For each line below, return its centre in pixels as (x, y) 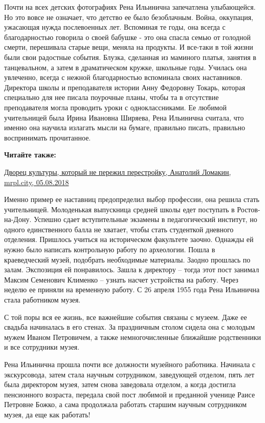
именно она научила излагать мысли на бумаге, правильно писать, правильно (125, 127)
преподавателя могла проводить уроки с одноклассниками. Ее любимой (115, 107)
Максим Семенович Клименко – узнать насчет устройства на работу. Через (121, 279)
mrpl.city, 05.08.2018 (37, 182)
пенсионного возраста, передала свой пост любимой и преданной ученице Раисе (130, 394)
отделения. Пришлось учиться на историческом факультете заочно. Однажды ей (129, 239)
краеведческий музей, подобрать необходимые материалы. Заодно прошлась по (127, 259)
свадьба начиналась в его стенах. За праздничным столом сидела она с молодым (130, 327)
